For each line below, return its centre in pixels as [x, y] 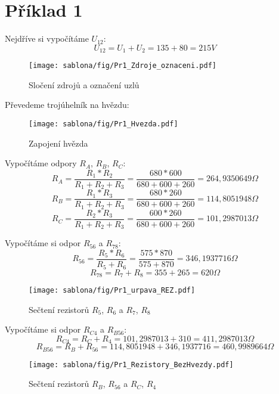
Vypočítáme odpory [41, 163]
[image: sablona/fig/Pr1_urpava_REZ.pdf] [112, 290]
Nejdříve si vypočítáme [47, 38]
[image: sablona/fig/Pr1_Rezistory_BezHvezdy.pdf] [131, 364]
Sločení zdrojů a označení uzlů [84, 84]
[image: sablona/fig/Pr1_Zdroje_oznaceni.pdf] [123, 66]
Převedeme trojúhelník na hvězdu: [67, 105]
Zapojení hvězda [58, 143]
